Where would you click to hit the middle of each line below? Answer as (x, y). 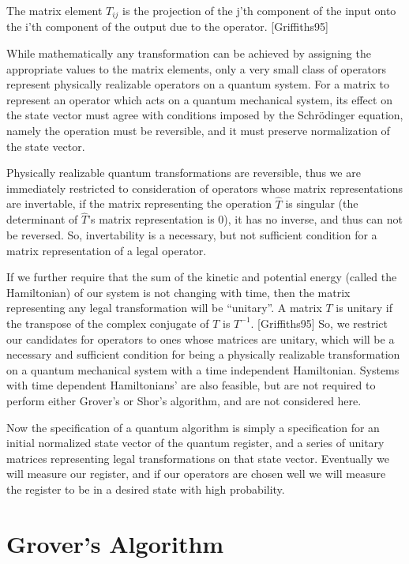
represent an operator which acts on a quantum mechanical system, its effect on (199, 99)
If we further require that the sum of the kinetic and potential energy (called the (202, 277)
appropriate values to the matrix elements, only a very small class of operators (196, 68)
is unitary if (364, 308)
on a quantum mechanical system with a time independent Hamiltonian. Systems (203, 369)
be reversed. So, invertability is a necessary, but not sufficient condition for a (192, 235)
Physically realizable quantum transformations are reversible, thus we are (184, 173)
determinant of (42, 219)
